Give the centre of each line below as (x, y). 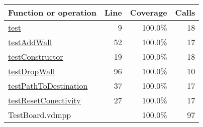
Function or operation (52, 12)
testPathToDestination (48, 86)
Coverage (148, 12)
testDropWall (32, 71)
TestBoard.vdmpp (40, 115)
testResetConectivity (44, 100)
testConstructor (36, 56)
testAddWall (30, 42)
